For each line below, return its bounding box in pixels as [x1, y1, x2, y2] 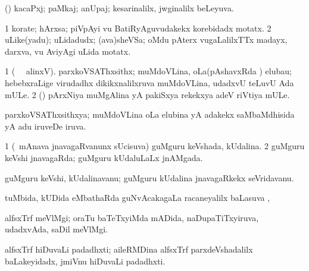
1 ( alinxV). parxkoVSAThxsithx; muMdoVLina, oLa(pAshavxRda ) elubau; [5, 65, 292, 77]
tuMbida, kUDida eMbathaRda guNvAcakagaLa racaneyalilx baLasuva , [5, 191, 270, 204]
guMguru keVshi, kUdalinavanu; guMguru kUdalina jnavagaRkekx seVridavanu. [5, 171, 294, 184]
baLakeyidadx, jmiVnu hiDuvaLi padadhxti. [5, 254, 166, 267]
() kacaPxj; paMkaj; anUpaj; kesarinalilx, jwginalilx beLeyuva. [5, 2, 234, 14]
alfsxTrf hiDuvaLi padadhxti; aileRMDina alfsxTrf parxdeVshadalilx [5, 242, 253, 255]
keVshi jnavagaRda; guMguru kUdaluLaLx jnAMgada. [5, 151, 203, 163]
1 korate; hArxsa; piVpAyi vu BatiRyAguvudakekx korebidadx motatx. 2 [5, 21, 271, 34]
